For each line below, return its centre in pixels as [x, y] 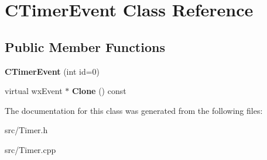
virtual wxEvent [34, 91]
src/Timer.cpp [30, 149]
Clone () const [99, 91]
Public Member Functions [85, 46]
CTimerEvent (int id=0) [52, 71]
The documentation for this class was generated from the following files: [134, 110]
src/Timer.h [26, 130]
